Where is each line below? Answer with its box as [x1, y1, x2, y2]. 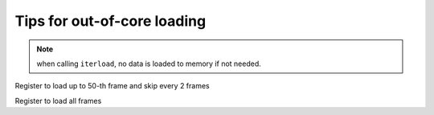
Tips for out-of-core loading [14, 12, 207, 30]
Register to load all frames [14, 96, 102, 105]
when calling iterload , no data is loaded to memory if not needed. [36, 59, 261, 68]
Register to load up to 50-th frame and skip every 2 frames [14, 81, 210, 91]
